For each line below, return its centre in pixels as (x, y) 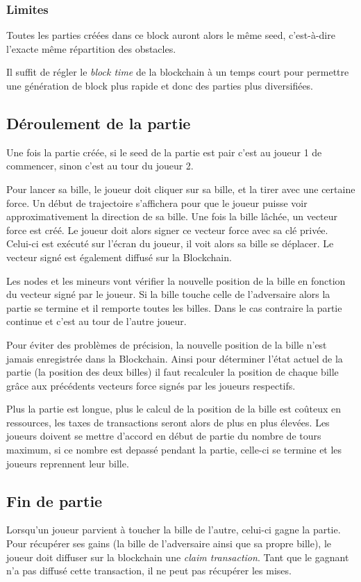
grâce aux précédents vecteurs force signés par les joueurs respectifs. (151, 385)
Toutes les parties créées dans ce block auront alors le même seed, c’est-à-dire (171, 35)
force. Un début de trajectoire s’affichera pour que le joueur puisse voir (157, 202)
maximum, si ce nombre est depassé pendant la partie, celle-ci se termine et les (174, 450)
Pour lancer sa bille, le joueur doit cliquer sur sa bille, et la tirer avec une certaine (181, 189)
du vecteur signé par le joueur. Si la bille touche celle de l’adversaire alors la (168, 294)
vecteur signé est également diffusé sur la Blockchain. (119, 257)
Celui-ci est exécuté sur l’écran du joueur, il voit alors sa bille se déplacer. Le (170, 243)
